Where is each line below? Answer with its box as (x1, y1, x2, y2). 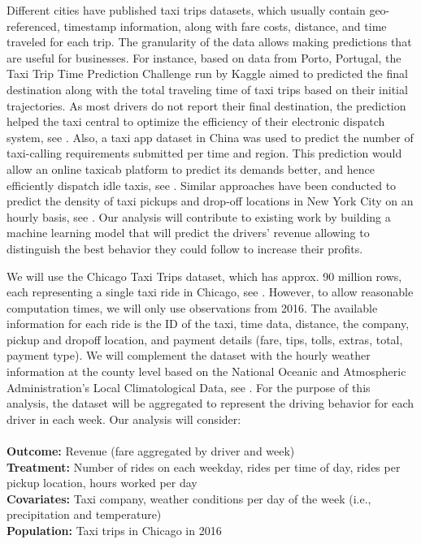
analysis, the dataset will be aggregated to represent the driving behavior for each (7, 395, 414, 412)
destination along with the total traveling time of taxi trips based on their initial (7, 80, 408, 97)
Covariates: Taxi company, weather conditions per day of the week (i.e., (7, 490, 371, 507)
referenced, (7, 17, 60, 34)
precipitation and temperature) (7, 506, 162, 523)
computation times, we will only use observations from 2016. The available (7, 299, 378, 316)
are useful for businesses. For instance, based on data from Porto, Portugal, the (7, 49, 401, 66)
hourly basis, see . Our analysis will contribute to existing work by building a (7, 208, 391, 225)
